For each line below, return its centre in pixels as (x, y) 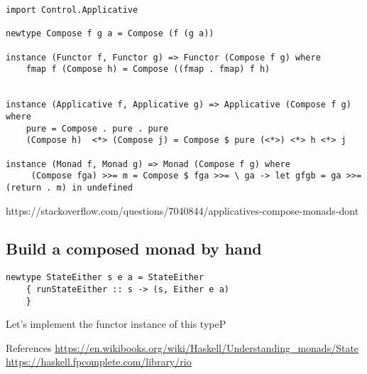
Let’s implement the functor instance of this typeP (116, 324)
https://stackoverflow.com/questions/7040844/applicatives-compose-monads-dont (182, 210)
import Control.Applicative (72, 10)
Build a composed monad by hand (134, 249)
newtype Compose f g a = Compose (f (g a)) (110, 34)
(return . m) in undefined (69, 187)
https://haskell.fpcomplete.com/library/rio (99, 362)
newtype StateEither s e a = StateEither (105, 278)
